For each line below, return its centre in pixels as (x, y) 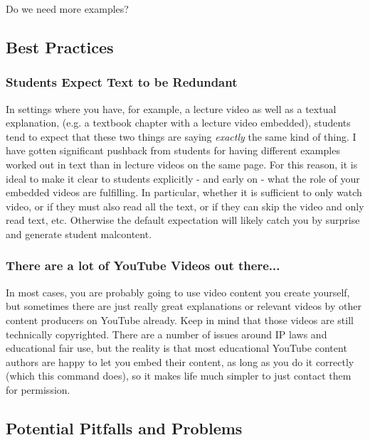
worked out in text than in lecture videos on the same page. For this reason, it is (182, 164)
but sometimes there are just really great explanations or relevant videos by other (184, 306)
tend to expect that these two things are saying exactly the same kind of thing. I (181, 136)
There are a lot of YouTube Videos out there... (143, 265)
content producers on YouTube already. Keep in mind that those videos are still (180, 320)
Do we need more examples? (67, 9)
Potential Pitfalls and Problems (124, 428)
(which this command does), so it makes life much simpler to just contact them (179, 376)
